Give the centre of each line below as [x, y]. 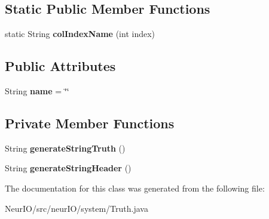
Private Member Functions [90, 123]
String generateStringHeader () [68, 168]
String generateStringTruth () [65, 148]
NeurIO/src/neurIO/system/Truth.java [77, 208]
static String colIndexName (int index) [80, 34]
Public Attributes [60, 66]
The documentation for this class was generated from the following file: [135, 188]
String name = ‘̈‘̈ [37, 91]
